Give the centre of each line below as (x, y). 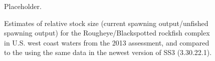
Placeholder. (23, 6)
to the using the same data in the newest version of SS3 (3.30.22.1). (108, 52)
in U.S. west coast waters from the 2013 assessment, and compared (107, 42)
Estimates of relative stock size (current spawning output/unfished (106, 23)
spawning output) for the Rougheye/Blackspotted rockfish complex (107, 33)
